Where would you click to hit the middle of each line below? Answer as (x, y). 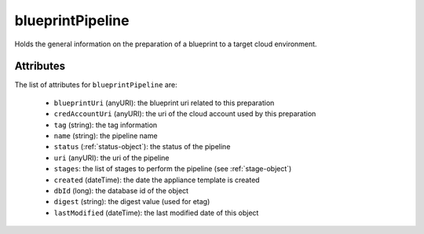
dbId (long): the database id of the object (121, 190)
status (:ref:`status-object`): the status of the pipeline (142, 147)
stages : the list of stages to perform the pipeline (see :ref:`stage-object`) (173, 169)
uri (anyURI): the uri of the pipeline (111, 158)
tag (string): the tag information (106, 125)
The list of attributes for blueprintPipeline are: (96, 85)
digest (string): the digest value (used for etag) (132, 202)
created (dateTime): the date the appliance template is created (157, 180)
